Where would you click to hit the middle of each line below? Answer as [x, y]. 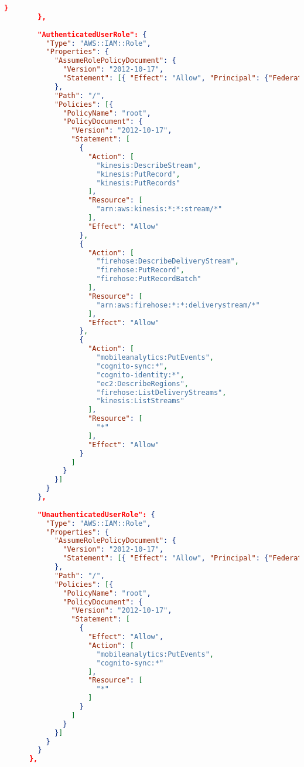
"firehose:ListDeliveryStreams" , [161, 392]
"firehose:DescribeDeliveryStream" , [168, 261]
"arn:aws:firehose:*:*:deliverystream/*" [178, 305]
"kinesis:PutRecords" [138, 183]
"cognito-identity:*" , [140, 375]
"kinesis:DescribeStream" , [149, 165]
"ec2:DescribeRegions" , [143, 384]
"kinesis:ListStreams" [140, 401]
